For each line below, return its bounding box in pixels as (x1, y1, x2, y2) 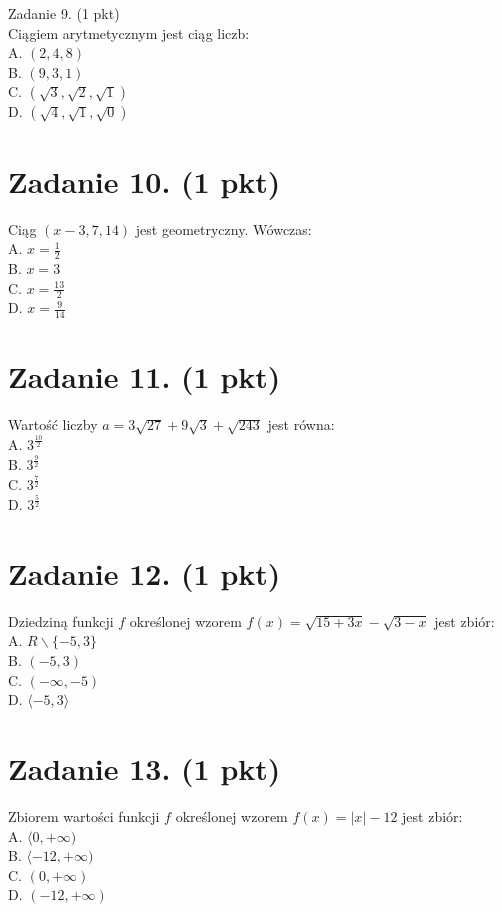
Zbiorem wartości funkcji (8, 805, 160, 826)
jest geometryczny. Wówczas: (135, 218, 312, 239)
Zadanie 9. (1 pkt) (8, 3, 120, 23)
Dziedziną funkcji (8, 610, 114, 631)
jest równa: (267, 414, 335, 435)
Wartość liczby (8, 414, 98, 435)
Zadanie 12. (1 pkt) (8, 552, 281, 593)
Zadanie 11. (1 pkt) (8, 356, 281, 397)
